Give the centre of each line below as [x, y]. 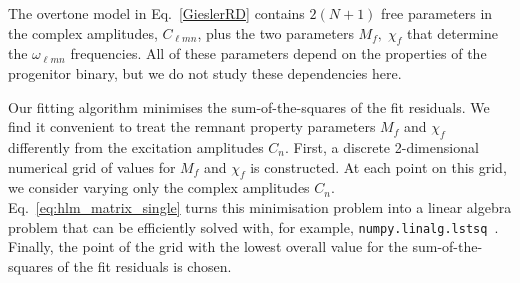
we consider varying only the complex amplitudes [159, 187]
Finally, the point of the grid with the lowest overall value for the [208, 246]
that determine [452, 32]
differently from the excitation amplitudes [136, 146]
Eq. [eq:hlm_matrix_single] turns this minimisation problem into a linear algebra [260, 206]
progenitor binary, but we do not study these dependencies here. [205, 72]
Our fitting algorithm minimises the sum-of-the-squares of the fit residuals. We [249, 106]
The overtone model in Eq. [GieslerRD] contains [156, 13]
